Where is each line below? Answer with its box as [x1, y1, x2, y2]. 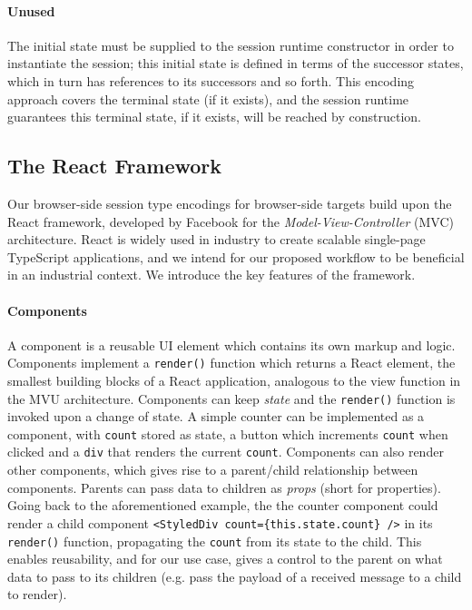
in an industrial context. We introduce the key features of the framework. [7, 265, 416, 284]
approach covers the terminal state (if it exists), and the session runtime [7, 89, 409, 108]
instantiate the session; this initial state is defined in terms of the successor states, [7, 54, 464, 73]
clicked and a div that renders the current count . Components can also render [7, 442, 444, 461]
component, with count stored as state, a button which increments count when [7, 424, 448, 443]
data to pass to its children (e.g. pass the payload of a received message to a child [7, 566, 462, 585]
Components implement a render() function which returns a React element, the [7, 353, 456, 372]
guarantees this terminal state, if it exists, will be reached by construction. [7, 107, 421, 126]
